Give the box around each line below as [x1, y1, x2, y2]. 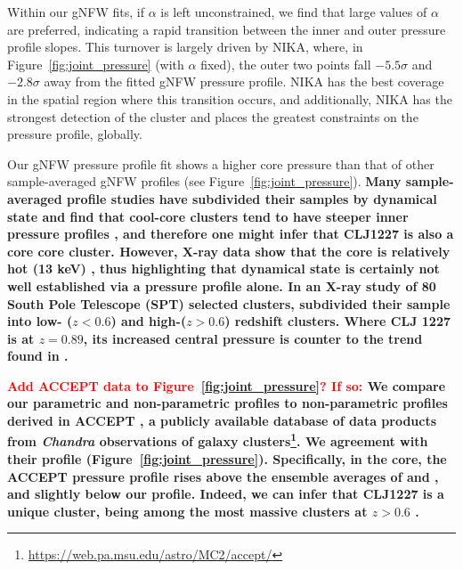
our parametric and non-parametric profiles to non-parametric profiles [7, 394, 448, 412]
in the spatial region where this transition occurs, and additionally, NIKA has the [7, 89, 452, 108]
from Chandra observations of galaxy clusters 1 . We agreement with [7, 429, 428, 451]
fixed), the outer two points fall [200, 54, 371, 73]
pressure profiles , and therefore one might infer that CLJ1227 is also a [7, 224, 454, 243]
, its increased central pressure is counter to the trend [83, 329, 423, 347]
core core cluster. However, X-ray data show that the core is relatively [7, 241, 451, 260]
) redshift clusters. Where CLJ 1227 [224, 312, 451, 330]
